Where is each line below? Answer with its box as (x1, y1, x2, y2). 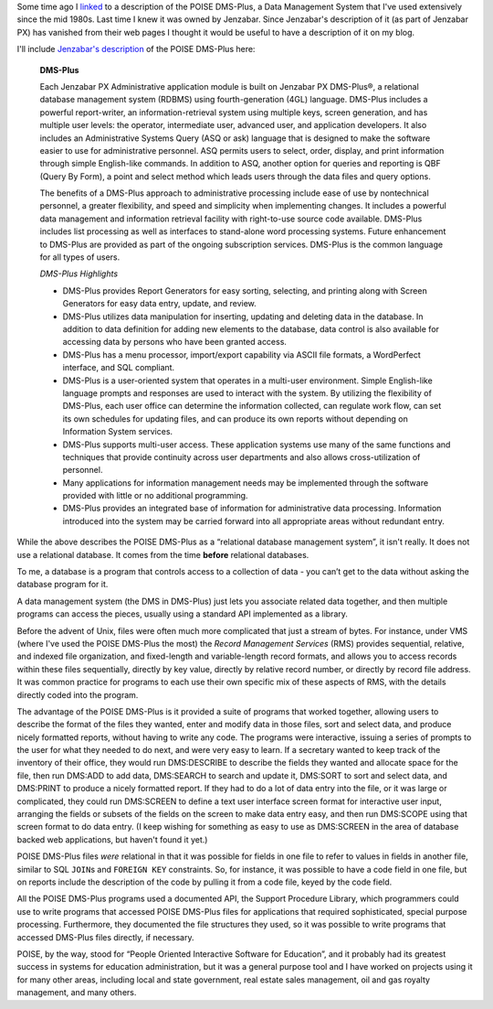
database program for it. (16, 579, 109, 590)
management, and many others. (16, 987, 137, 998)
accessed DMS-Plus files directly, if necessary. (16, 931, 194, 942)
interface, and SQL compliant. (62, 362, 175, 373)
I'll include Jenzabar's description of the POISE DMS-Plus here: (16, 44, 256, 55)
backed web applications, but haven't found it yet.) (16, 833, 208, 845)
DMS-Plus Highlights (39, 268, 119, 279)
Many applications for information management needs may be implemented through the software (62, 477, 429, 488)
